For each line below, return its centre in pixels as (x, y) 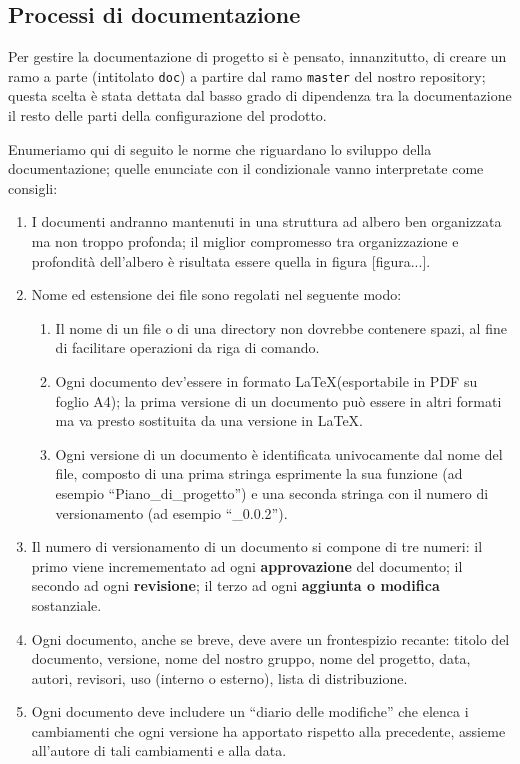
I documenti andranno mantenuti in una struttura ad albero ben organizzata (266, 221)
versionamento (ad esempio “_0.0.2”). (171, 512)
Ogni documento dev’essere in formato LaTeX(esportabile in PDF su (266, 380)
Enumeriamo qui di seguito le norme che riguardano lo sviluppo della (220, 148)
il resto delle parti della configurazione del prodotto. (167, 115)
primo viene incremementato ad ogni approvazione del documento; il (247, 565)
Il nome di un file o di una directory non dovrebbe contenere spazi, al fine (281, 327)
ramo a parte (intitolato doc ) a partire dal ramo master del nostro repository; (247, 75)
